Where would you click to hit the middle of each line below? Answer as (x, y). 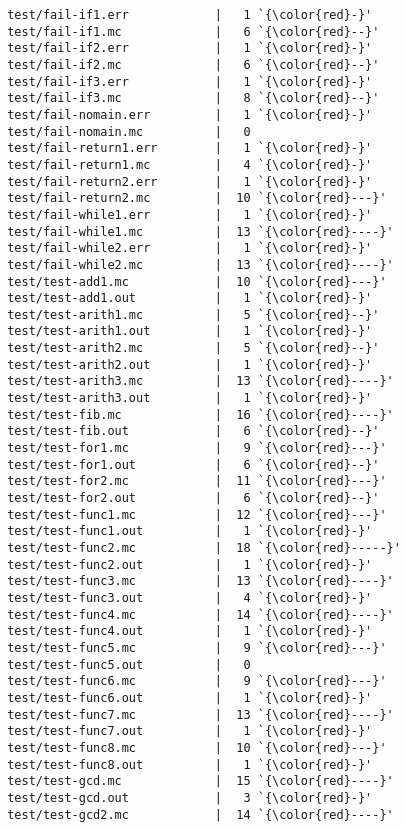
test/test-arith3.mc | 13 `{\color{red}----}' (200, 381)
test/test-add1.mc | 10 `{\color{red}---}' (197, 281)
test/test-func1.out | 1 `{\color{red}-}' (190, 531)
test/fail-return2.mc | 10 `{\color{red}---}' (197, 198)
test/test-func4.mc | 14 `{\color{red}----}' (200, 614)
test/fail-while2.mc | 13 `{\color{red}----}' (200, 264)
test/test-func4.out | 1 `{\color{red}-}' (190, 631)
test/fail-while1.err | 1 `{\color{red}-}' (190, 214)
